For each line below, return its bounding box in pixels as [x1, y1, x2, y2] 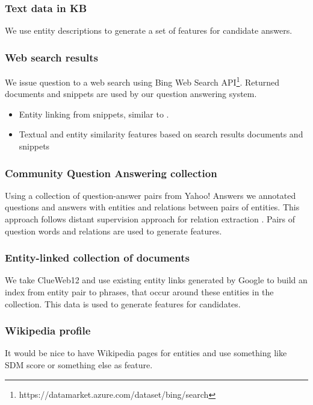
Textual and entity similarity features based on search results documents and [19, 128, 303, 140]
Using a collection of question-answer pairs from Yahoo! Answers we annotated [5, 189, 296, 201]
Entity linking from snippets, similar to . [19, 107, 169, 120]
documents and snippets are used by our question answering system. [5, 87, 257, 100]
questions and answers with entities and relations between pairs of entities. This [5, 201, 300, 213]
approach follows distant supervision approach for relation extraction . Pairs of [5, 213, 295, 225]
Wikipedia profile [5, 323, 91, 338]
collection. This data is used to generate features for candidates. [5, 297, 241, 310]
